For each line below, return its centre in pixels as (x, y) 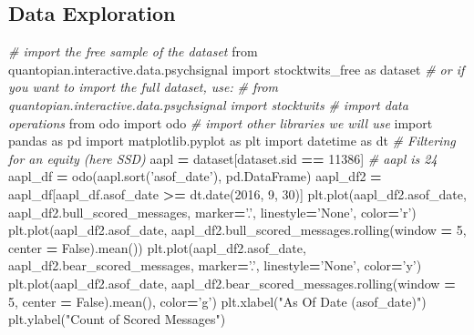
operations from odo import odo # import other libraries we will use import (221, 122)
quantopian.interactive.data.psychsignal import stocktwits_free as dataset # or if (237, 69)
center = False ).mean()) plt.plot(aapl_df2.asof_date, (157, 247)
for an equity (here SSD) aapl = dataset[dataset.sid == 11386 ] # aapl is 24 (223, 158)
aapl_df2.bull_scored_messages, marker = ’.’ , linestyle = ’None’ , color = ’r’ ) (212, 212)
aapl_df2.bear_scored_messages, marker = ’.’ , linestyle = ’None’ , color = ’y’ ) (215, 265)
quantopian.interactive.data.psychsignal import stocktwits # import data (208, 104)
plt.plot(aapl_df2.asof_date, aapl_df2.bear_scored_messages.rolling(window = (232, 283)
